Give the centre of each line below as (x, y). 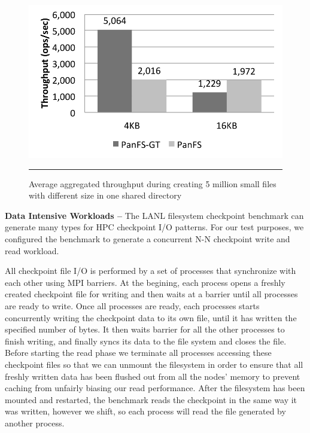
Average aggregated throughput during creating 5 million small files (153, 183)
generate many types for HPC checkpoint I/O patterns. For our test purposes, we (154, 227)
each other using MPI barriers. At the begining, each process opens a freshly (145, 282)
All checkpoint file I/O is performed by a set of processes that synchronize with (151, 271)
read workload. (32, 250)
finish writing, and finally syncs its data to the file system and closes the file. (146, 341)
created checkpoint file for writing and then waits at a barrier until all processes (151, 294)
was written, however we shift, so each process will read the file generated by (145, 411)
